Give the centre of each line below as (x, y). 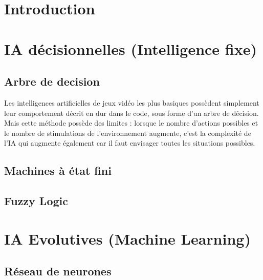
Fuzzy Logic (36, 201)
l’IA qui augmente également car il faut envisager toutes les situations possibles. (130, 143)
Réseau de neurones (58, 271)
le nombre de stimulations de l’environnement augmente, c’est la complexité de (128, 133)
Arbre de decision (52, 81)
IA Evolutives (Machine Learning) (127, 238)
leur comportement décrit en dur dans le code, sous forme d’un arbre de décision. (131, 113)
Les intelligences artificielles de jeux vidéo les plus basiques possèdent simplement (132, 102)
